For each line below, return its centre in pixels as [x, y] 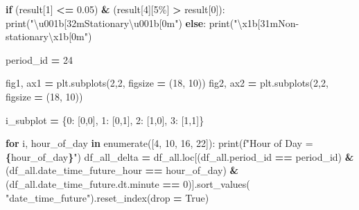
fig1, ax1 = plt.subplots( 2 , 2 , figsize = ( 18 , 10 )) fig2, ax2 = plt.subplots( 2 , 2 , [167, 83]
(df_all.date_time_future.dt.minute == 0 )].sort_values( [128, 183]
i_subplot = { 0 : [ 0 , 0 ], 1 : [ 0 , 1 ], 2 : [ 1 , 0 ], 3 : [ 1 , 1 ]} [105, 120]
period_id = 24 [39, 59]
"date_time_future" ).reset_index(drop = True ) [107, 197]
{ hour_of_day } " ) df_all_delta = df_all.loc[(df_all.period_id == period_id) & [180, 156]
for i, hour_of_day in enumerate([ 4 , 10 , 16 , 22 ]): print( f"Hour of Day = [159, 143]
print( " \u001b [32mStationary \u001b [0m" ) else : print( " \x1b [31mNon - [152, 23]
